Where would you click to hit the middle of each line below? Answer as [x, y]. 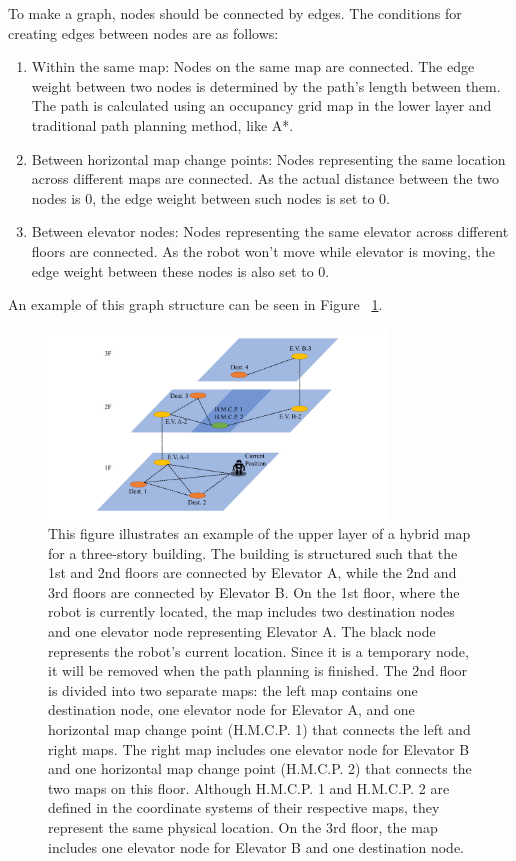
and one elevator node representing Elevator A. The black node [242, 631]
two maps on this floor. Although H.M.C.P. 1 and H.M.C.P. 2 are [249, 787]
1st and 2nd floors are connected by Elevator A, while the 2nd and [252, 572]
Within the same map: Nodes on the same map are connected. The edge [253, 66]
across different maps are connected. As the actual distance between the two [265, 178]
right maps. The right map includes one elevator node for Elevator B [259, 748]
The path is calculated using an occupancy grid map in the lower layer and [261, 105]
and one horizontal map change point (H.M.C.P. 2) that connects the [260, 768]
